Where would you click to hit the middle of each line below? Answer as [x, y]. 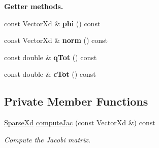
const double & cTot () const [50, 74]
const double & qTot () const [51, 57]
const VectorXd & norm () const [56, 40]
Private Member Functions [76, 101]
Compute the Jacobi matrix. [47, 139]
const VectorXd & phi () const [52, 23]
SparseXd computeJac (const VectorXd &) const [80, 122]
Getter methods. [34, 6]
